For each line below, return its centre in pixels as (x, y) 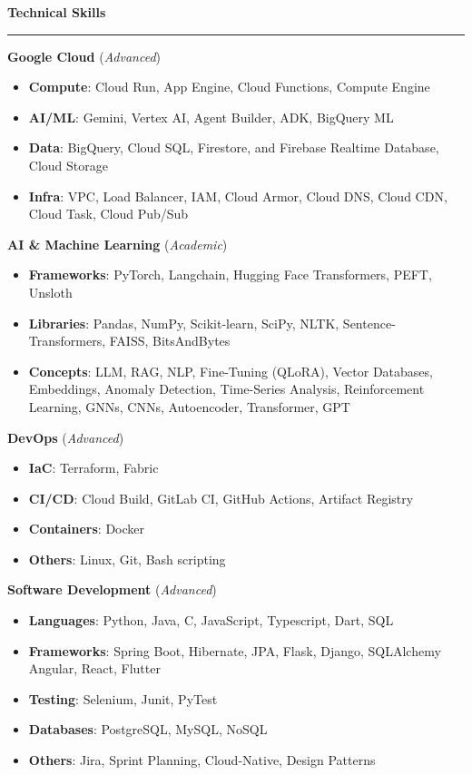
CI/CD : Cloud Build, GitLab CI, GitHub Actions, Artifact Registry (221, 498)
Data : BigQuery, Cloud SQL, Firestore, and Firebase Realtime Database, (234, 147)
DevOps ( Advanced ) (66, 437)
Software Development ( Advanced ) (112, 589)
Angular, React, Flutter (94, 668)
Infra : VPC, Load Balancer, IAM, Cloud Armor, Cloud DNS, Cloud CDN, (238, 196)
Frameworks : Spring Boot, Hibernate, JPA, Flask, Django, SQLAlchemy (235, 650)
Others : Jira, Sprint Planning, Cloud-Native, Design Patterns (202, 760)
